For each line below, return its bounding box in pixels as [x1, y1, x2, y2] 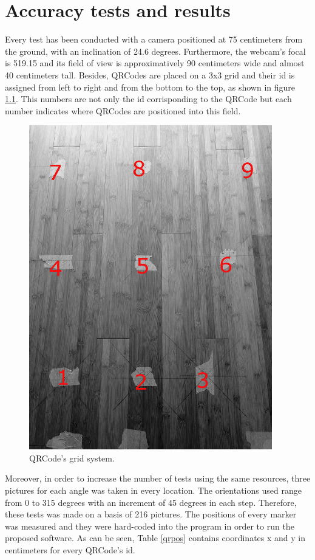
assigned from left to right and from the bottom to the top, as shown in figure [5, 80, 296, 93]
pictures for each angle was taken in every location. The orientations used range [5, 484, 302, 497]
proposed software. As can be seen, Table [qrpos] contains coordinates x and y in [5, 531, 305, 544]
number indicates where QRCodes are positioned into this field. [5, 104, 241, 117]
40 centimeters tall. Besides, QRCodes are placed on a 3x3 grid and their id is [5, 68, 295, 81]
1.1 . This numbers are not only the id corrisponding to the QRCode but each [5, 92, 292, 105]
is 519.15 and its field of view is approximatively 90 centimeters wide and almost [5, 57, 305, 69]
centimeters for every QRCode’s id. [5, 544, 135, 556]
